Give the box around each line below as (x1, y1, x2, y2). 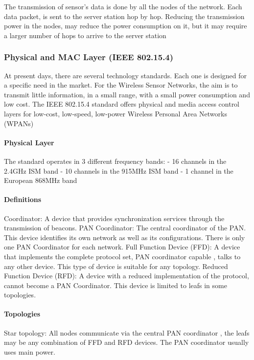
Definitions (4, 194, 42, 204)
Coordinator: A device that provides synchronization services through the (4, 213, 225, 223)
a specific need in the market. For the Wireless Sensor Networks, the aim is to (4, 80, 238, 90)
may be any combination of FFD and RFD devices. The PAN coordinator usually (4, 337, 249, 347)
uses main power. (4, 346, 55, 357)
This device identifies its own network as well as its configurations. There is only (4, 232, 245, 242)
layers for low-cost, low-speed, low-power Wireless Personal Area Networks (4, 108, 227, 118)
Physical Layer (4, 137, 54, 147)
